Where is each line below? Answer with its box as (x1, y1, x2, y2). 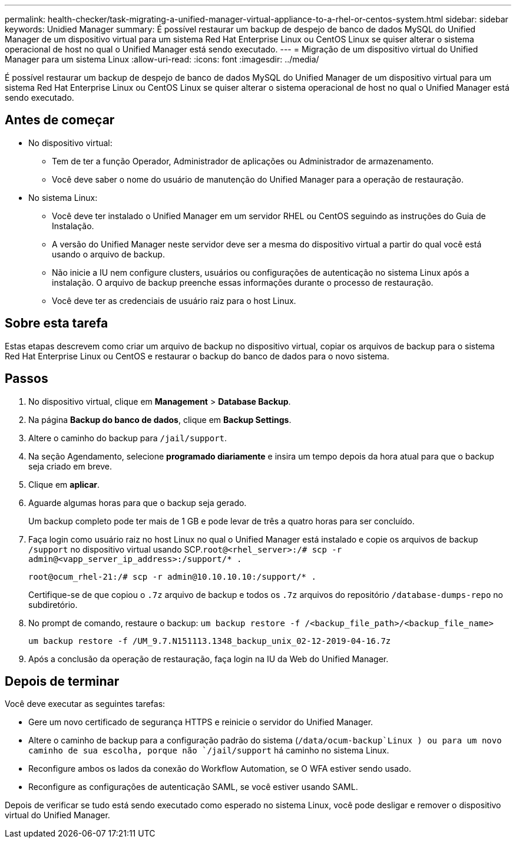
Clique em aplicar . (28, 479, 100, 490)
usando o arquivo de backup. (52, 249, 165, 259)
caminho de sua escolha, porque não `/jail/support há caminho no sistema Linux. (28, 745, 389, 756)
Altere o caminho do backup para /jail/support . (28, 432, 227, 443)
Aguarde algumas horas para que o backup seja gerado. (28, 497, 247, 508)
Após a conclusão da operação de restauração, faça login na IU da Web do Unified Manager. (28, 653, 389, 664)
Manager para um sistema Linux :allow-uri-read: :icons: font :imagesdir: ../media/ (5, 54, 319, 64)
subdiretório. (28, 599, 78, 610)
